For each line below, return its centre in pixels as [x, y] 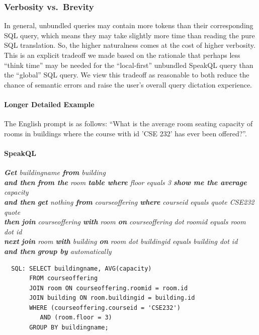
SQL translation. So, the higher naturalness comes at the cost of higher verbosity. [130, 45]
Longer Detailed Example [49, 104]
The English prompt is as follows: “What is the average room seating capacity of [128, 123]
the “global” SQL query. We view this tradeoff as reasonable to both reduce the [127, 75]
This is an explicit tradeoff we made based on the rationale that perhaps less [122, 55]
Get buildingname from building [55, 172]
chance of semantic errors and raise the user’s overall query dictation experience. [128, 84]
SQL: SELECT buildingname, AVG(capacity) [81, 268]
